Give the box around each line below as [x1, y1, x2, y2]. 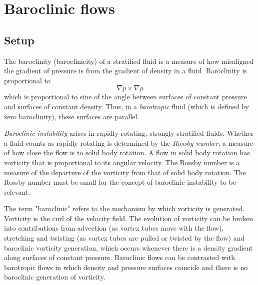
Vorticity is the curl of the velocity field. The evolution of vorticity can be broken [4, 213, 253, 223]
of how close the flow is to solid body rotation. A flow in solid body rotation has [4, 147, 250, 158]
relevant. [4, 186, 30, 197]
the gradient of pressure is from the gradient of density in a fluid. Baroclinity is [4, 65, 247, 76]
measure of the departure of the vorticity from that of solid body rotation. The [4, 167, 246, 177]
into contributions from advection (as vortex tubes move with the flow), [4, 223, 224, 233]
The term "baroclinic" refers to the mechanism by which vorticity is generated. [4, 203, 244, 214]
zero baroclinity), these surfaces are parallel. [4, 111, 139, 121]
